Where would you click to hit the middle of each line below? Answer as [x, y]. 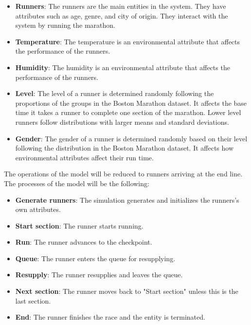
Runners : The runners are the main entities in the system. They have [121, 6]
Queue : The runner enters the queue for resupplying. [95, 258]
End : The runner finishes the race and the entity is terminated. [110, 317]
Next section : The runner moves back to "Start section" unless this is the [127, 291]
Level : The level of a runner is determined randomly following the [115, 93]
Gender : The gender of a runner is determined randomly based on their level [131, 138]
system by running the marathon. [65, 25]
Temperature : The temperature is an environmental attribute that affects [128, 41]
